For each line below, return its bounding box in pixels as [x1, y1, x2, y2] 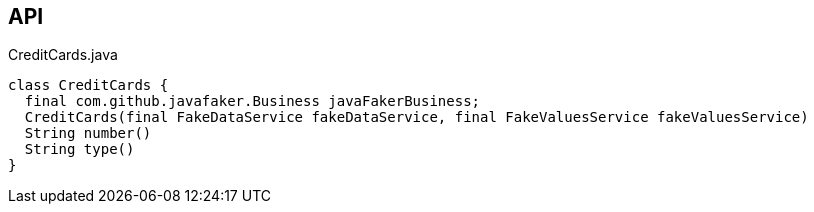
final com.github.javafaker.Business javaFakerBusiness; [24, 93, 481, 110]
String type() [24, 141, 135, 158]
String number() [24, 125, 152, 142]
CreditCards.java [8, 46, 118, 64]
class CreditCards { [8, 77, 169, 94]
